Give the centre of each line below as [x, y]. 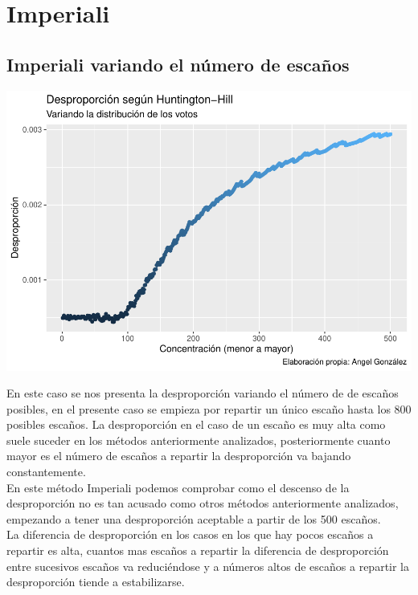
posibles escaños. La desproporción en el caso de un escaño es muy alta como [196, 424]
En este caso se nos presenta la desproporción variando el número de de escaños [203, 393]
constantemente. [46, 472]
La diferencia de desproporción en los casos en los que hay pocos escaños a [190, 534]
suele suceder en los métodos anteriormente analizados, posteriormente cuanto [199, 440]
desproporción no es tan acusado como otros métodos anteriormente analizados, [203, 503]
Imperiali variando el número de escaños [178, 64]
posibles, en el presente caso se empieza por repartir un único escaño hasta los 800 [209, 408]
